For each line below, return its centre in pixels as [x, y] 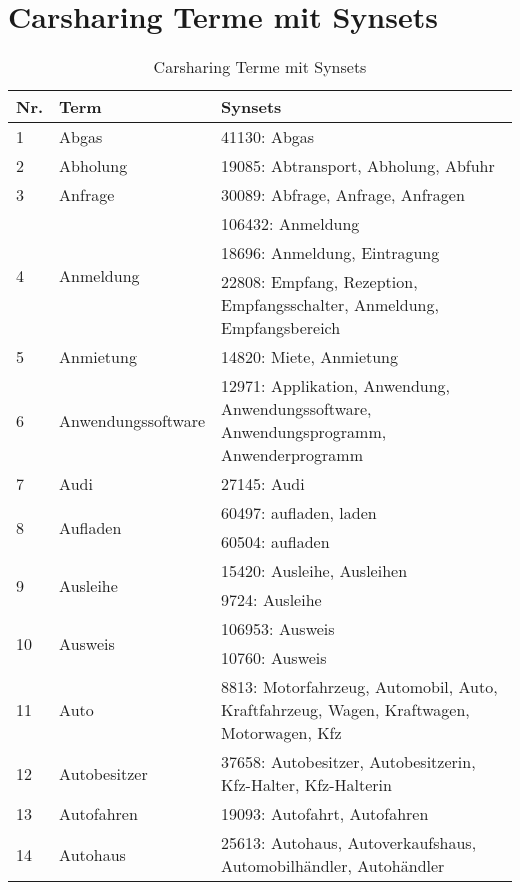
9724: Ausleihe [271, 600]
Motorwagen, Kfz [281, 733]
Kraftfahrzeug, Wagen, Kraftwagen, [345, 710]
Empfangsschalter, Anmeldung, [330, 305]
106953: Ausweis [278, 629]
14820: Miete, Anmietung [310, 357]
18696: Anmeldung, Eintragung [330, 253]
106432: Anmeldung [290, 224]
